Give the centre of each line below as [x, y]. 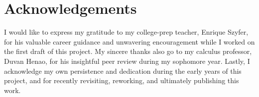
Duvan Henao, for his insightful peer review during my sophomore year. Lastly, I [127, 61]
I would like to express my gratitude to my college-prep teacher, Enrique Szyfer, [126, 32]
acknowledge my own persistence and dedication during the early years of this [123, 71]
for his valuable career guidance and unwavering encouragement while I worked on [129, 41]
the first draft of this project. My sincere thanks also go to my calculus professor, [128, 51]
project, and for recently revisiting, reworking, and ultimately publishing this [122, 80]
